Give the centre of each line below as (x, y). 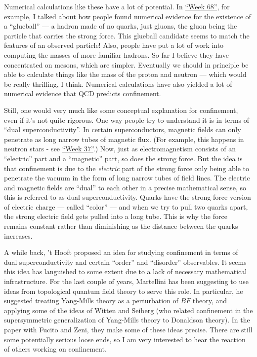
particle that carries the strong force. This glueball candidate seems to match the (127, 35)
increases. (18, 235)
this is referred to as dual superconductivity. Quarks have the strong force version (128, 197)
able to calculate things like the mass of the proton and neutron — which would (125, 74)
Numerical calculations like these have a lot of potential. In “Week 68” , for (117, 6)
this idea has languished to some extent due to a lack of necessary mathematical (126, 271)
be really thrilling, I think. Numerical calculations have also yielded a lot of (118, 84)
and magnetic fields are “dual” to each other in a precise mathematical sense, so (125, 187)
